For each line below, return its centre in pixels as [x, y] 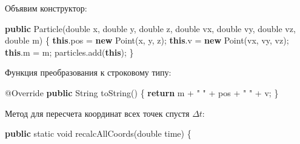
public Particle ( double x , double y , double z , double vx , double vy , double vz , [150, 28]
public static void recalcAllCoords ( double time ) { [98, 133]
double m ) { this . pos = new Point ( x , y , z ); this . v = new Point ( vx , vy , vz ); [147, 40]
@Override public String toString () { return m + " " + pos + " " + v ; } [142, 92]
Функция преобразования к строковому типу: [88, 72]
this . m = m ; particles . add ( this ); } [69, 52]
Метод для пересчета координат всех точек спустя [97, 113]
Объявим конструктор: [46, 8]
